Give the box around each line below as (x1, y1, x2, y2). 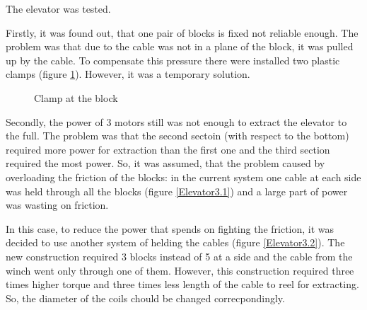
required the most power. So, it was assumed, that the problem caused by (6, 156, 325, 171)
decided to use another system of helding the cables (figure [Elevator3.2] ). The (6, 235, 345, 250)
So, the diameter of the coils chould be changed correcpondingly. (6, 290, 285, 305)
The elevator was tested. (6, 1, 111, 16)
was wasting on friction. (6, 197, 109, 212)
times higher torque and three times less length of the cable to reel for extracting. (6, 277, 359, 292)
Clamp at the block (34, 90, 118, 105)
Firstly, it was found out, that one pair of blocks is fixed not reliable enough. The (6, 25, 359, 40)
